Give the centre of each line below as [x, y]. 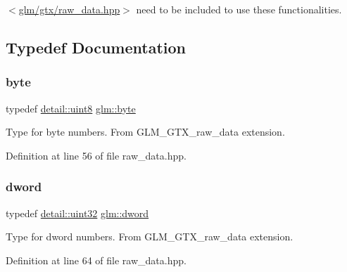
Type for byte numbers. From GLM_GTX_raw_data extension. [145, 132]
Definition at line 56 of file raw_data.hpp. [96, 155]
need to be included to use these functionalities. [239, 9]
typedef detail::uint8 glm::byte [71, 108]
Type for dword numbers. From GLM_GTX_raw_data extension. [150, 237]
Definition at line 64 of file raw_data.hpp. [96, 260]
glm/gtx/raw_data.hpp [69, 9]
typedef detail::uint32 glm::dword [77, 213]
